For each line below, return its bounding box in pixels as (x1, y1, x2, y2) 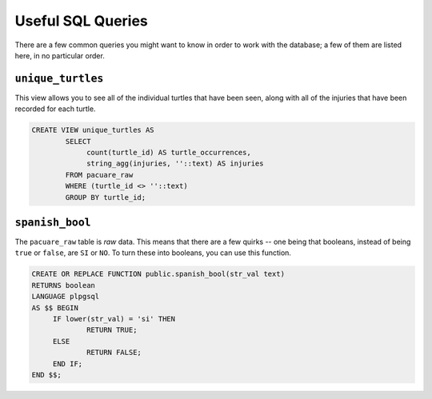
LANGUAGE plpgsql (31, 292, 100, 301)
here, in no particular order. (14, 50, 106, 60)
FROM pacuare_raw (65, 170, 134, 179)
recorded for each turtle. (14, 104, 96, 114)
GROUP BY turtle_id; (65, 193, 146, 201)
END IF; (52, 359, 83, 368)
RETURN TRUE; (86, 325, 138, 335)
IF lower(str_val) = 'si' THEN (52, 314, 176, 323)
